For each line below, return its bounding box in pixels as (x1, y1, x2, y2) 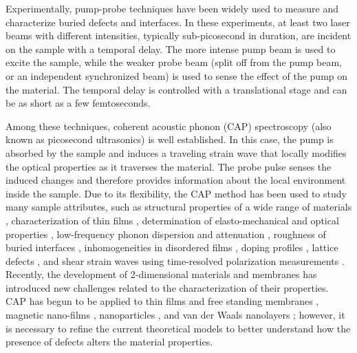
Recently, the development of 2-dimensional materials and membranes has (6, 267, 317, 281)
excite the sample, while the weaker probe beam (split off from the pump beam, (6, 55, 343, 69)
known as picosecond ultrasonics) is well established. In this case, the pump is (6, 132, 334, 147)
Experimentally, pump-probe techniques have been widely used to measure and (6, 1, 338, 15)
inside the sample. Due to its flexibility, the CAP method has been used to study (6, 186, 347, 200)
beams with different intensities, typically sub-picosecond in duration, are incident (6, 28, 351, 43)
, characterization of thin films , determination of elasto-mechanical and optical (6, 213, 339, 227)
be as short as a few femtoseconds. (6, 96, 151, 110)
